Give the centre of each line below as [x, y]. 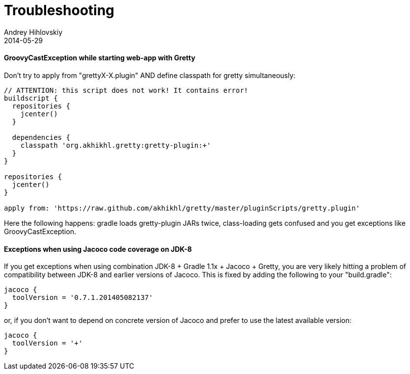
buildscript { [31, 98]
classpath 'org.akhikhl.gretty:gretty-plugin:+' [116, 145]
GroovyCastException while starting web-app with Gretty [100, 58]
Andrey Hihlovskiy [33, 32]
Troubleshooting [59, 10]
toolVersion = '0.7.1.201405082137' [82, 298]
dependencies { [41, 137]
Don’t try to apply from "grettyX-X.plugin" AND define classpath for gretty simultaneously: [150, 75]
